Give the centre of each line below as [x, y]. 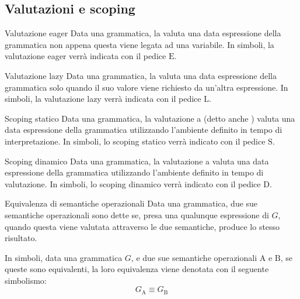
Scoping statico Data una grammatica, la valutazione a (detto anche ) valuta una [150, 118]
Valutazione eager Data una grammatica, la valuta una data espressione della [143, 33]
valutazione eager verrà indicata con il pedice [86, 56]
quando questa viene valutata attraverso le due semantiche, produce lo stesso [142, 226]
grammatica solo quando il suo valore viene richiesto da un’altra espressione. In [146, 87]
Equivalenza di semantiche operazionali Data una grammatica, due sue [131, 203]
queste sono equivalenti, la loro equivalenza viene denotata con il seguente [137, 269]
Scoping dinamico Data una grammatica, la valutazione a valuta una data [137, 161]
